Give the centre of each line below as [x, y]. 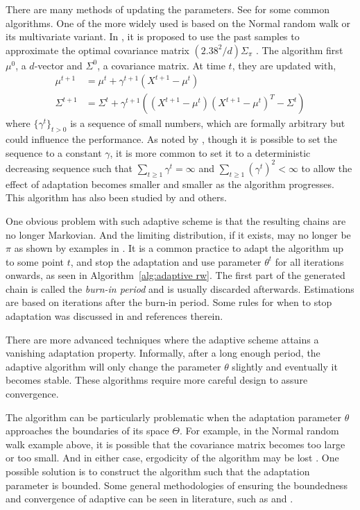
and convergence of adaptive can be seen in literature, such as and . [149, 499]
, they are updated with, [284, 65]
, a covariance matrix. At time [161, 65]
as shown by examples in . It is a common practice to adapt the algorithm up [179, 248]
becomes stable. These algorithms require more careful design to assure [157, 380]
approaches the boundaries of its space [87, 431]
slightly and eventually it [285, 366]
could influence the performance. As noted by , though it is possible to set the [172, 139]
